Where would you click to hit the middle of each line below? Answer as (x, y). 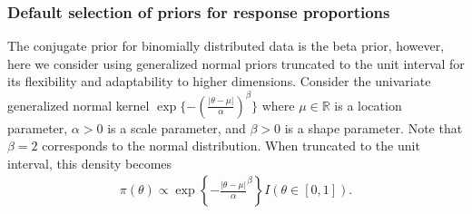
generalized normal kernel (79, 105)
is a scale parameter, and (177, 127)
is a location (368, 105)
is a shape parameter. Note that (374, 127)
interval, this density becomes (90, 163)
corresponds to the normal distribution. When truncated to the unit (231, 146)
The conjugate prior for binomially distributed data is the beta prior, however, (226, 46)
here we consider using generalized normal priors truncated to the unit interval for (236, 63)
